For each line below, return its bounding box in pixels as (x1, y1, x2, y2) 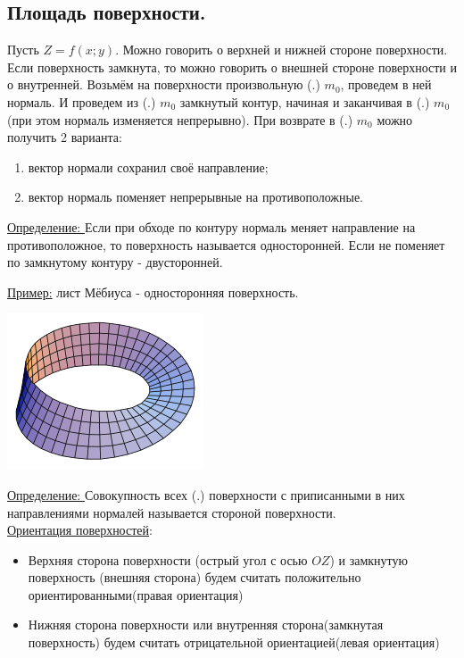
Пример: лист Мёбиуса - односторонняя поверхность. (7, 282, 299, 301)
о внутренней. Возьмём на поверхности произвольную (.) (7, 75, 320, 94)
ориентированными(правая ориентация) (28, 585, 244, 604)
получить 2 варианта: (7, 128, 122, 146)
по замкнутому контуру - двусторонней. (7, 253, 223, 271)
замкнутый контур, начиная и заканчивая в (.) (179, 92, 430, 111)
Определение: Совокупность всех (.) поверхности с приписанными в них (7, 485, 405, 504)
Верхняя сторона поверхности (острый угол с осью (28, 550, 308, 569)
